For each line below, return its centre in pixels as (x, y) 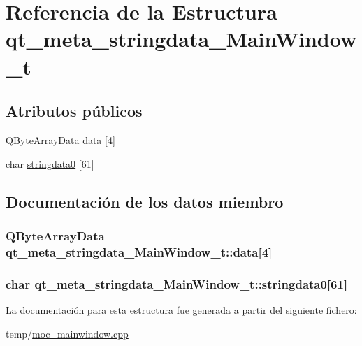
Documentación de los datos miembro (145, 201)
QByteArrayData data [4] (60, 139)
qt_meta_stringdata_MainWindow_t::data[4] (139, 251)
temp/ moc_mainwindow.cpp (67, 333)
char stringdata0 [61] (50, 163)
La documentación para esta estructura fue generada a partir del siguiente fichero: (181, 309)
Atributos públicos (74, 111)
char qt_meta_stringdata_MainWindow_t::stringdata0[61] (177, 283)
